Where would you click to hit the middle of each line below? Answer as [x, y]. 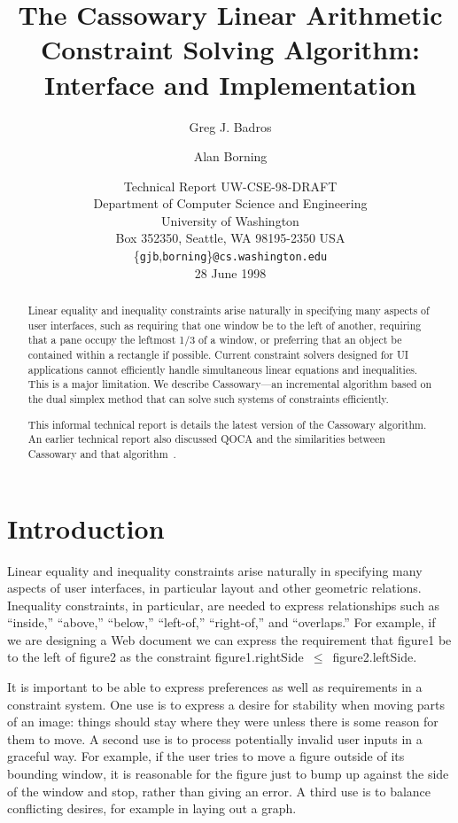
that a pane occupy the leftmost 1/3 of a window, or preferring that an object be [215, 340]
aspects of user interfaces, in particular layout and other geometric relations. [214, 588]
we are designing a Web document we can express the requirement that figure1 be [229, 639]
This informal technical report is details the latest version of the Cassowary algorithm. [227, 424]
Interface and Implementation [230, 84]
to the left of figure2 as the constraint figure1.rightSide [155, 657]
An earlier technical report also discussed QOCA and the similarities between [206, 439]
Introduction [86, 528]
